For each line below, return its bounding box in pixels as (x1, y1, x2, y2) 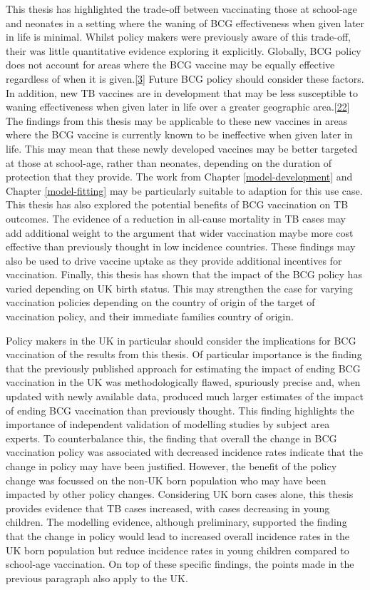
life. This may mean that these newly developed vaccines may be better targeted (6, 141, 358, 156)
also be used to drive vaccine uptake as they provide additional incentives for (6, 253, 342, 268)
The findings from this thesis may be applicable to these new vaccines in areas (6, 113, 348, 128)
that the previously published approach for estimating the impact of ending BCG (6, 360, 361, 375)
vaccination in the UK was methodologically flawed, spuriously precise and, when (6, 375, 361, 390)
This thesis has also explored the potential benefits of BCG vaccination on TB (6, 197, 349, 212)
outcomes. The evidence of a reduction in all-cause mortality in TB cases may (6, 210, 346, 225)
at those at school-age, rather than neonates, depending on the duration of (6, 155, 332, 170)
